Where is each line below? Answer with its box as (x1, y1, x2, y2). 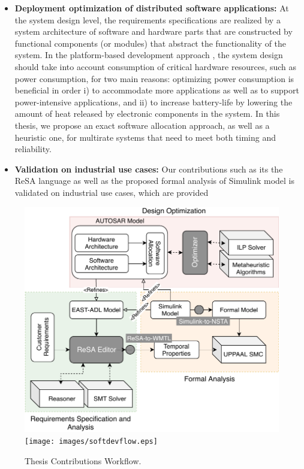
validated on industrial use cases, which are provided (14, 186, 209, 198)
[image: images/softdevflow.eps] (25, 437, 158, 446)
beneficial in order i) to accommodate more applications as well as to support (14, 84, 299, 96)
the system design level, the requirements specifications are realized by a (14, 13, 281, 26)
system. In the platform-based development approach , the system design (14, 49, 283, 61)
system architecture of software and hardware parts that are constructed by (14, 25, 293, 38)
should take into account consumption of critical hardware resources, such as (14, 60, 297, 72)
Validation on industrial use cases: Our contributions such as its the (14, 162, 283, 175)
